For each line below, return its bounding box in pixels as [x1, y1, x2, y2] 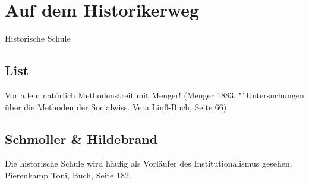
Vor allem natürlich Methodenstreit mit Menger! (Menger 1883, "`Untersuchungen [5, 88, 304, 101]
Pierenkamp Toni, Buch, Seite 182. [5, 168, 131, 181]
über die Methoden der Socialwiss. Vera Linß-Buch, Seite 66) [5, 100, 227, 113]
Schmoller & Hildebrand [5, 129, 158, 148]
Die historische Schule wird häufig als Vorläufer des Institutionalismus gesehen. [5, 157, 292, 170]
